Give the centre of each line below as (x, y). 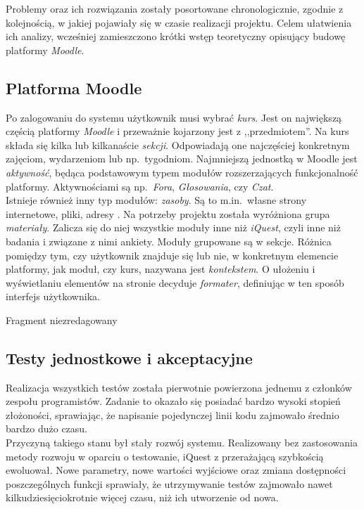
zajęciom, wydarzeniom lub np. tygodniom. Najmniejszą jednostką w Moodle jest (182, 159)
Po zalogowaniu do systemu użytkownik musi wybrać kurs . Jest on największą (174, 117)
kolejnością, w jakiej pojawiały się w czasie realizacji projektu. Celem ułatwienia (179, 22)
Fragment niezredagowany (62, 320)
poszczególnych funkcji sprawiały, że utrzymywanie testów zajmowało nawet (169, 483)
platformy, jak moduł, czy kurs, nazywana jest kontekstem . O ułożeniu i (161, 269)
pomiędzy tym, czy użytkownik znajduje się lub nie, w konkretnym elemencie (172, 255)
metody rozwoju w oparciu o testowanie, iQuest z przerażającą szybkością (165, 456)
